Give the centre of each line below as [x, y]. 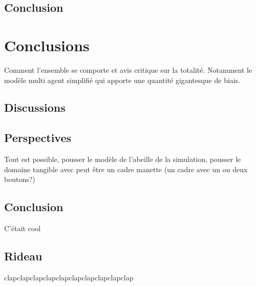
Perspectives [38, 138]
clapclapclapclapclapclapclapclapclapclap [69, 277]
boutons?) [20, 179]
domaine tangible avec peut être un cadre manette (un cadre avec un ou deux [126, 169]
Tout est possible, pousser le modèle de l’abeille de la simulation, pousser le [123, 159]
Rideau [23, 256]
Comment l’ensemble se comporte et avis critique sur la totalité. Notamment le [128, 69]
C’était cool [23, 228]
